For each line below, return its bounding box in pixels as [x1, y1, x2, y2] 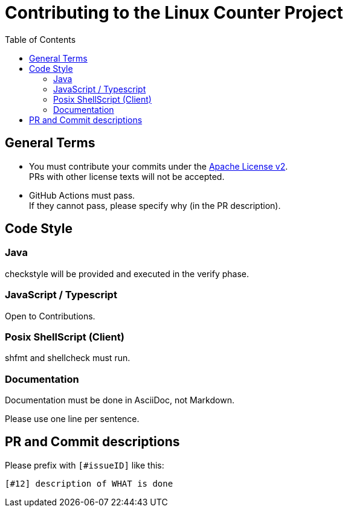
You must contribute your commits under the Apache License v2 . [29, 161, 288, 171]
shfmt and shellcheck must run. [5, 353, 130, 363]
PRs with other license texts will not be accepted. [29, 171, 225, 182]
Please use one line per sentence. [5, 414, 140, 424]
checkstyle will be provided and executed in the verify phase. [5, 268, 250, 279]
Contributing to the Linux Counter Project [5, 2, 343, 23]
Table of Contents [5, 34, 76, 45]
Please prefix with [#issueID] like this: [5, 459, 164, 470]
